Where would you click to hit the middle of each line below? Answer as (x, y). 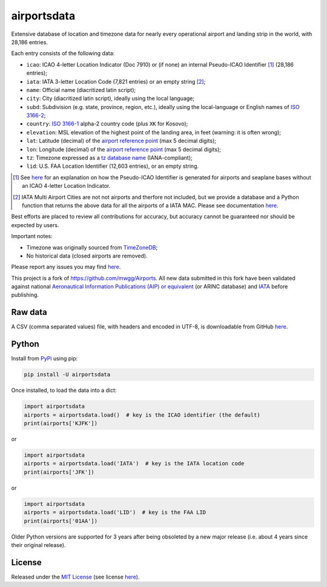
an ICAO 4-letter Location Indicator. (66, 186)
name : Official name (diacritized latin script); (81, 90)
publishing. (25, 295)
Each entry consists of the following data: (63, 53)
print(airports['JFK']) (59, 472)
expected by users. (35, 225)
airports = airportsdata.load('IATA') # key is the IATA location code (134, 464)
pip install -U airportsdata (67, 375)
